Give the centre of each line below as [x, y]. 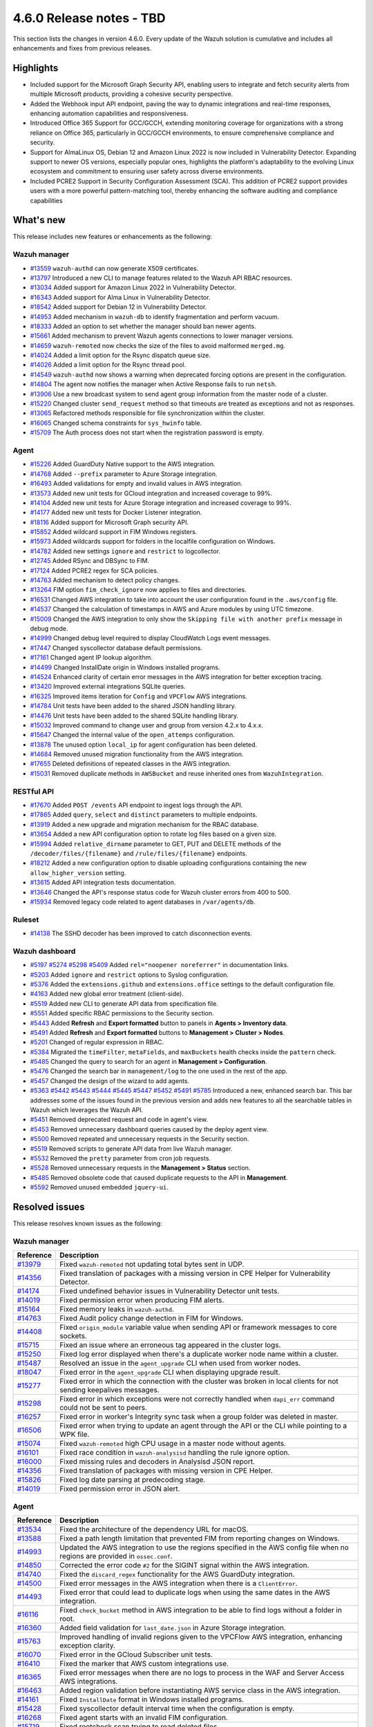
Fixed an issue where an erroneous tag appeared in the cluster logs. [170, 1345]
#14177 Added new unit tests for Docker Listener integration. [116, 513]
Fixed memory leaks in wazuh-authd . [117, 1309]
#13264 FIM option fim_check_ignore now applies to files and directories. [138, 590]
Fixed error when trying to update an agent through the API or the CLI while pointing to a [203, 1426]
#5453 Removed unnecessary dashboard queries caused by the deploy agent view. [149, 1129]
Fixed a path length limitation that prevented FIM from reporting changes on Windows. [200, 1538]
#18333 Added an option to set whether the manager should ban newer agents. [143, 326]
